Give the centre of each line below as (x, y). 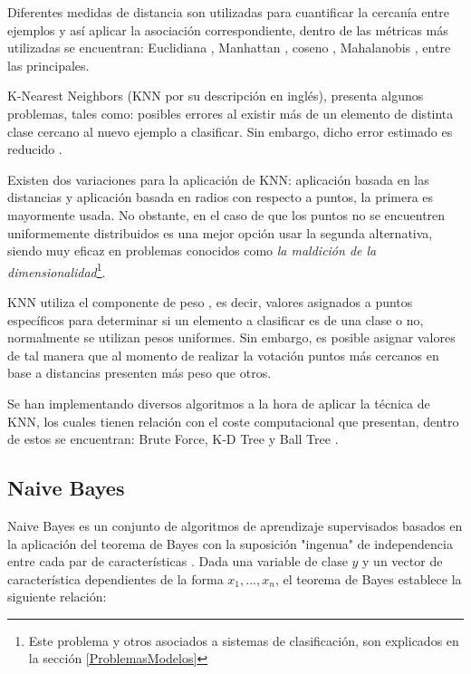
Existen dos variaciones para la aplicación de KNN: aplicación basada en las (218, 179)
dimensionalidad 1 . (57, 270)
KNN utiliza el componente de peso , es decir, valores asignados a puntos (210, 301)
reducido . (35, 149)
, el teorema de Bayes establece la (368, 578)
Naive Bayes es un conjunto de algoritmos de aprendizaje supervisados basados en (235, 525)
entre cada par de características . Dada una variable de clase (178, 561)
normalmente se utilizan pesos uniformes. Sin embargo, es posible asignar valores (231, 337)
